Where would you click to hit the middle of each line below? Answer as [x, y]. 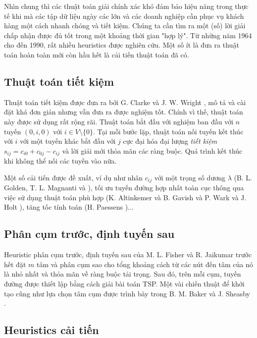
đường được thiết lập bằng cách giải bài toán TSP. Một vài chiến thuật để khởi [124, 283]
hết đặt [15, 264]
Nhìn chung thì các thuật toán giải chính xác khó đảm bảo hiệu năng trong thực [126, 6]
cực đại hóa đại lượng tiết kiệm [170, 141]
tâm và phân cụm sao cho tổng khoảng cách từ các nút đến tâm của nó [145, 264]
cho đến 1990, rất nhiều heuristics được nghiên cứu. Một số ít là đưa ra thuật [122, 45]
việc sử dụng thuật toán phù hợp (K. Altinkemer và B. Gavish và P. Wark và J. [125, 197]
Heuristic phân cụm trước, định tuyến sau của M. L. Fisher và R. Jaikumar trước [128, 254]
